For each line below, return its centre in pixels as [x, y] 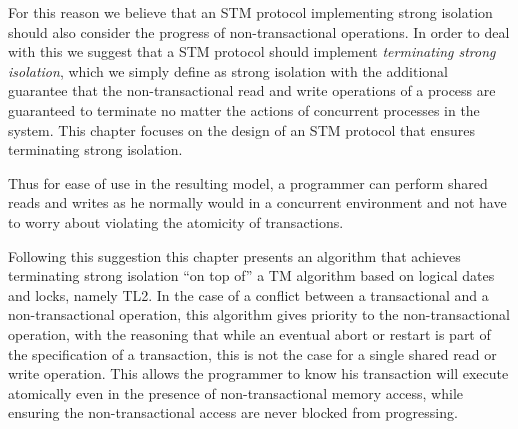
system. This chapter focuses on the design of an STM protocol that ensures [241, 129]
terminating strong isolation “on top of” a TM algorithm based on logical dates [251, 275]
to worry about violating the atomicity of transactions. [176, 221]
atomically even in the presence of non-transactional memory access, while [235, 392]
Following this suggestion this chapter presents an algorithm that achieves [234, 255]
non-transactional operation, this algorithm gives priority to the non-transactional [259, 314]
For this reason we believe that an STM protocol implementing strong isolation [250, 12]
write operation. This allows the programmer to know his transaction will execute [258, 373]
